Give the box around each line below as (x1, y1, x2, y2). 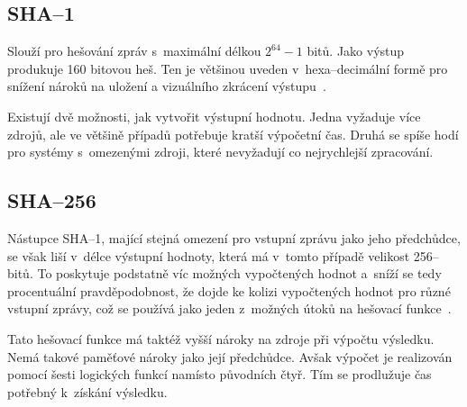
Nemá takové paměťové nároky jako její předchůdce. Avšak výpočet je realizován (7, 347, 453, 366)
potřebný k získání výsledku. (7, 382, 168, 401)
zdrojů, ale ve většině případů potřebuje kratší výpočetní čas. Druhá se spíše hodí (7, 124, 459, 143)
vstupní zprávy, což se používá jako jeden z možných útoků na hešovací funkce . (7, 299, 452, 318)
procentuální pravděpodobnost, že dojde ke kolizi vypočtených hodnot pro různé (7, 281, 451, 300)
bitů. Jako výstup (307, 41, 405, 60)
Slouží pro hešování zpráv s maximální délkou (7, 41, 261, 60)
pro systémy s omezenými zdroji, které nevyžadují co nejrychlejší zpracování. (7, 142, 434, 161)
